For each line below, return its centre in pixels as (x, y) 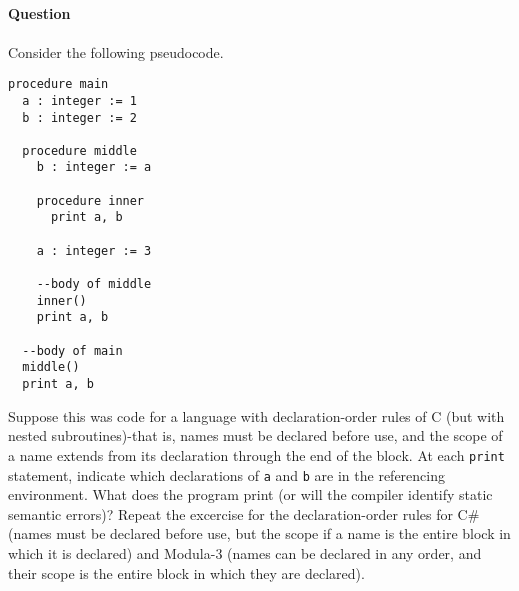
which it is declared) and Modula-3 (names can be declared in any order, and (245, 552)
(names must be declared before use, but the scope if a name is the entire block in (259, 533)
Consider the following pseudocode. (116, 51)
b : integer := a (94, 167)
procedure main (58, 84)
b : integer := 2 (79, 117)
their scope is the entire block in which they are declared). (186, 572)
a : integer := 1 (79, 100)
